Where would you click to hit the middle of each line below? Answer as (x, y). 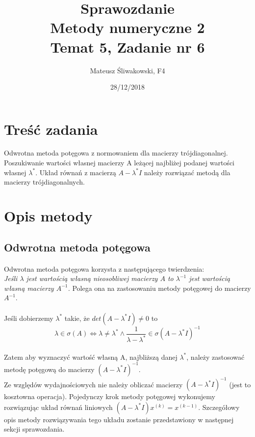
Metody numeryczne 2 (127, 27)
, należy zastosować (216, 357)
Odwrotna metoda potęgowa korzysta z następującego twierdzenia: (104, 268)
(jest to (240, 384)
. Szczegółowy (219, 407)
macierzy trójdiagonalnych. (44, 182)
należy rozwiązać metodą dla (187, 172)
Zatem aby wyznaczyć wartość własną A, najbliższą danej (91, 357)
